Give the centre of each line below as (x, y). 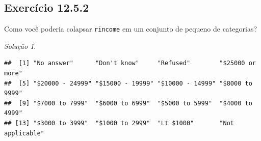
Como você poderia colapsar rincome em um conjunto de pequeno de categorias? (131, 29)
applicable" (24, 133)
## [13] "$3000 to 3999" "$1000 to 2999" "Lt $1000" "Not (119, 123)
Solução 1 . (20, 46)
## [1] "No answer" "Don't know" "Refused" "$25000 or (130, 63)
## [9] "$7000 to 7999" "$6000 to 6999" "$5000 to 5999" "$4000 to (128, 103)
